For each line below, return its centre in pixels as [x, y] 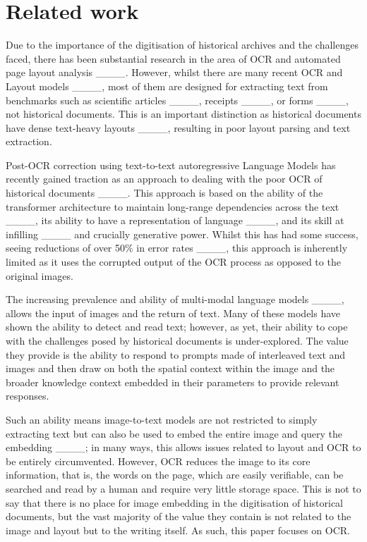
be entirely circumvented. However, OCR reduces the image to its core [158, 461]
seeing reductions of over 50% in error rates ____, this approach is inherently [177, 248]
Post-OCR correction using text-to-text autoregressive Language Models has [171, 165]
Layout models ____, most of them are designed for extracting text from [167, 86]
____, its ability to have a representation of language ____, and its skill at [175, 220]
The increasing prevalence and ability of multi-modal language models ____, [175, 299]
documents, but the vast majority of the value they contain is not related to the [179, 516]
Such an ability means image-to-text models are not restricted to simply [162, 419]
